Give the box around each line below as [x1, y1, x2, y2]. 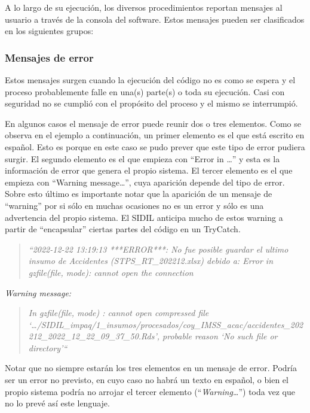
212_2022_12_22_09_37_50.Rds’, [28, 330, 160, 342]
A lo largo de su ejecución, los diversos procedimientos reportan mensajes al [5, 1, 283, 13]
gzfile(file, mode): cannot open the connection [28, 266, 194, 278]
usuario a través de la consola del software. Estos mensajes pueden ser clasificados [5, 13, 305, 25]
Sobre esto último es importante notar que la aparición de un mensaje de [5, 187, 272, 200]
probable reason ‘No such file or [162, 330, 278, 342]
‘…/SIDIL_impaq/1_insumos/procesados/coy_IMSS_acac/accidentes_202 [28, 318, 303, 330]
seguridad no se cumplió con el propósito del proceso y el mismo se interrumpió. [5, 97, 298, 110]
